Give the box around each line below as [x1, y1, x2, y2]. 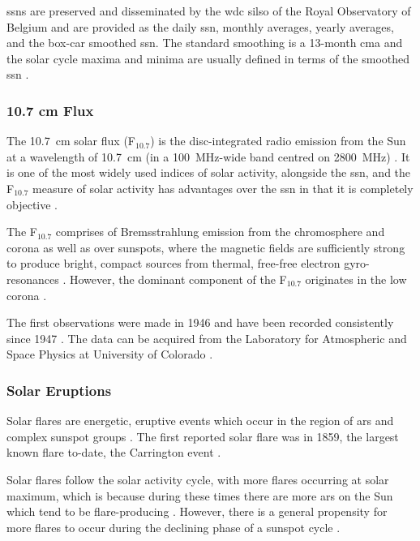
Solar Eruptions [6, 380, 112, 400]
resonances [6, 270, 59, 287]
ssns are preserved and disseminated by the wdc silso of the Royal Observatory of [6, 2, 411, 19]
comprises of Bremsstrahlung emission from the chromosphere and [55, 223, 385, 240]
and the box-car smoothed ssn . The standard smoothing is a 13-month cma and [6, 34, 403, 51]
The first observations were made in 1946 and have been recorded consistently [6, 314, 394, 331]
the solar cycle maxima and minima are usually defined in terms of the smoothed [6, 49, 410, 67]
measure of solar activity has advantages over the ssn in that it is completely [32, 179, 414, 196]
